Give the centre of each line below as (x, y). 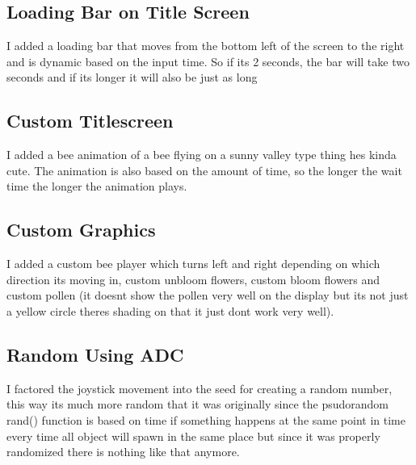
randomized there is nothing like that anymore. (123, 452)
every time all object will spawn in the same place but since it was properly (193, 436)
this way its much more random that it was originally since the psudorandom (198, 404)
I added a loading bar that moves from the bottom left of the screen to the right (206, 46)
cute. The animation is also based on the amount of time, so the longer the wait (204, 170)
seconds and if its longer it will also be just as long (132, 77)
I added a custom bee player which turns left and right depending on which (193, 264)
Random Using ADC (95, 354)
